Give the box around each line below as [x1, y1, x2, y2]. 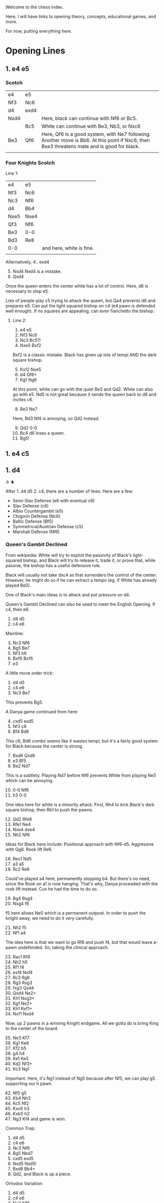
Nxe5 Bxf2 [19, 343, 41, 348]
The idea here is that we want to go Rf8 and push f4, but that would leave [5, 939, 153, 945]
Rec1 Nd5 [12, 856, 32, 861]
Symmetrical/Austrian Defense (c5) [12, 524, 83, 530]
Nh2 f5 [12, 924, 27, 930]
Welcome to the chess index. [5, 4, 64, 10]
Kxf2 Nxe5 [19, 366, 41, 372]
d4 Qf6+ [19, 372, 37, 378]
